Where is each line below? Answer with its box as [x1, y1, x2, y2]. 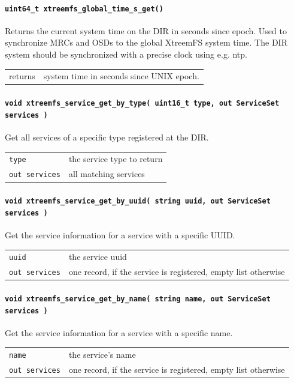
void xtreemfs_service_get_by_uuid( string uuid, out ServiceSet [5, 197, 271, 205]
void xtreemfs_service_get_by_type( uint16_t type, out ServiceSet [5, 99, 280, 108]
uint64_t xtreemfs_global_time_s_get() [5, 4, 163, 13]
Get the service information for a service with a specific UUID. [5, 228, 235, 241]
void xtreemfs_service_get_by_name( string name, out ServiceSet [5, 294, 271, 303]
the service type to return [68, 152, 163, 165]
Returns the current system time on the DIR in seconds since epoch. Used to [5, 24, 287, 37]
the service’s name [68, 348, 136, 361]
